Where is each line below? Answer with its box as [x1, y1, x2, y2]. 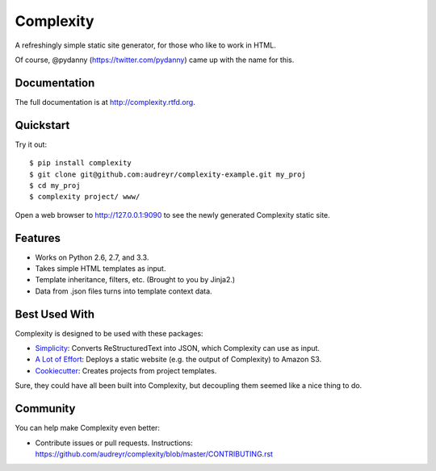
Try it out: [15, 140, 48, 149]
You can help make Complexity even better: [15, 423, 161, 433]
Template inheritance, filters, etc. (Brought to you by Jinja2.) [35, 275, 236, 285]
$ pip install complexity [29, 158, 132, 168]
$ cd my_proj [29, 181, 81, 190]
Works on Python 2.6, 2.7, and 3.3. [35, 252, 149, 262]
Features [15, 231, 61, 245]
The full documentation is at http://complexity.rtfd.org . [15, 97, 195, 106]
